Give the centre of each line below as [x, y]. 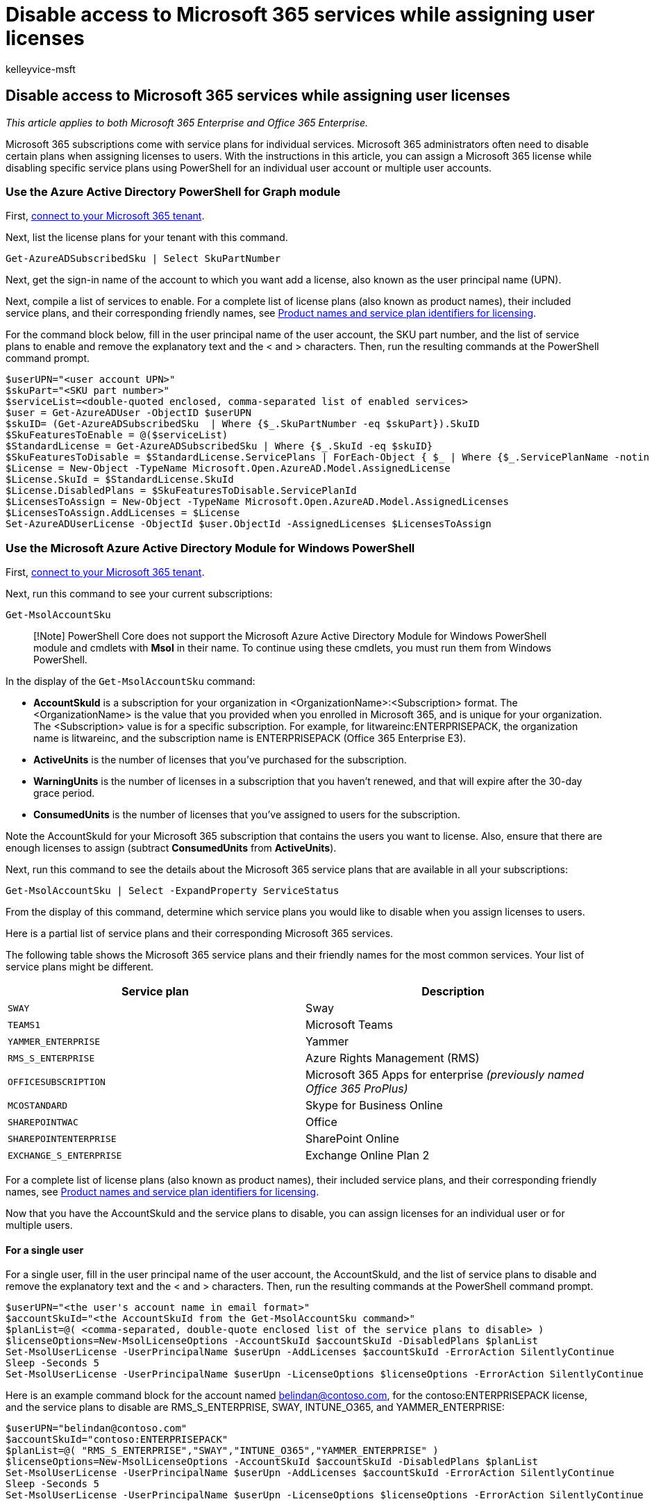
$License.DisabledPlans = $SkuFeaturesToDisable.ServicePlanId [181, 491]
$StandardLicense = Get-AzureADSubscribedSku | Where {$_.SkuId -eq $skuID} [219, 446]
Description [453, 992]
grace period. [64, 793]
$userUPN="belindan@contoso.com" [97, 1429]
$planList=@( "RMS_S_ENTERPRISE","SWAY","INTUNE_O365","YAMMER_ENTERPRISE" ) [222, 1451]
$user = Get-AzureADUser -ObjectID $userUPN [129, 413]
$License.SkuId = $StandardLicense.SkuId [120, 480]
